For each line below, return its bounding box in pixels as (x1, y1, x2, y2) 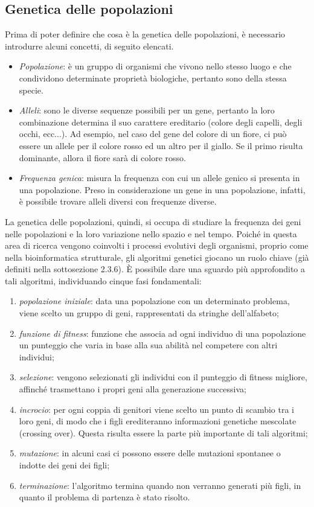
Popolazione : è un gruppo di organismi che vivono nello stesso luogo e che (19, 60, 292, 72)
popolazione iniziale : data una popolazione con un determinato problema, (19, 295, 290, 307)
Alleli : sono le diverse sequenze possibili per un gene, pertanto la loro (19, 104, 275, 116)
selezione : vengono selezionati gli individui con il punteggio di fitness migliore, (19, 371, 307, 383)
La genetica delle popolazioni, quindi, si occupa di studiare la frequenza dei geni (5, 215, 301, 228)
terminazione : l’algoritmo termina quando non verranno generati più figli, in (19, 479, 301, 491)
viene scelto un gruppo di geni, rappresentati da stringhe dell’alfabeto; (19, 307, 279, 319)
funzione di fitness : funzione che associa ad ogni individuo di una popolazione (19, 327, 306, 339)
